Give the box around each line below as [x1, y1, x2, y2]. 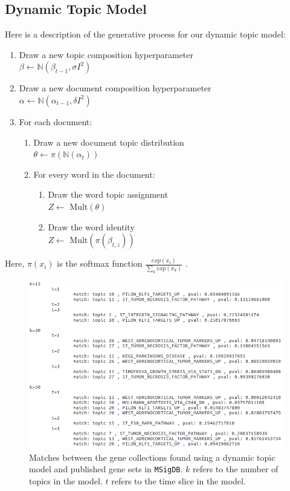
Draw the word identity [48, 220, 135, 233]
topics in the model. [29, 474, 103, 487]
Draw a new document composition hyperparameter [19, 82, 211, 94]
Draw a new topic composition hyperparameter [19, 48, 193, 60]
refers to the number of [192, 463, 279, 475]
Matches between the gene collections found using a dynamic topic [29, 450, 275, 463]
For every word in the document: [33, 167, 155, 180]
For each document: [19, 115, 92, 128]
